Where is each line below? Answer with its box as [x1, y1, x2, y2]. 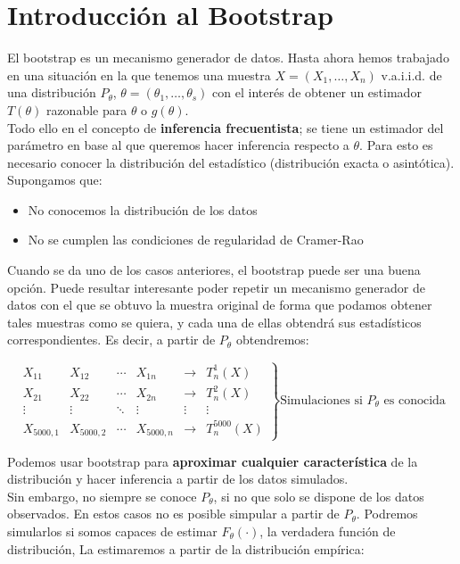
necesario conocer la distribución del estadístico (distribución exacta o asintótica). [7, 153, 455, 171]
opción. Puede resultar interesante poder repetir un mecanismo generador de [7, 278, 425, 296]
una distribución [7, 83, 96, 102]
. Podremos [356, 504, 418, 523]
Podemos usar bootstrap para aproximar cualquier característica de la [7, 452, 418, 470]
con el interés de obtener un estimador [212, 83, 422, 102]
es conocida [383, 394, 446, 407]
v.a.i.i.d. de [381, 65, 442, 84]
